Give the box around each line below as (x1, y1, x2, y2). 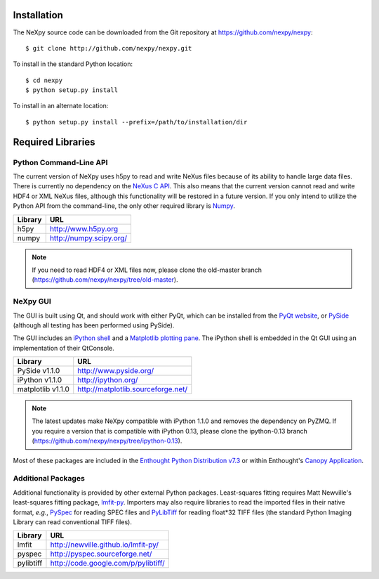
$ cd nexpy (25, 76, 63, 84)
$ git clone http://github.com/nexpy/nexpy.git (25, 44, 192, 52)
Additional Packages (13, 474, 86, 483)
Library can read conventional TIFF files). (13, 517, 133, 526)
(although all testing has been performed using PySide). (13, 320, 175, 330)
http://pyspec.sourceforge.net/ (50, 549, 152, 559)
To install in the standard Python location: (13, 60, 133, 68)
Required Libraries (13, 136, 95, 148)
